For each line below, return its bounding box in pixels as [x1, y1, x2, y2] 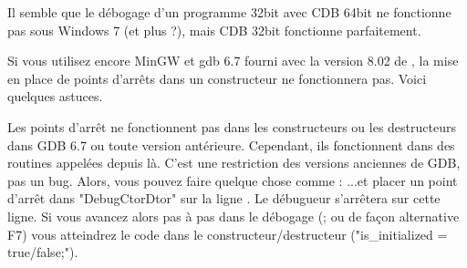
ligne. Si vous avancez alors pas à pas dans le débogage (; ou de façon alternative [7, 206, 460, 225]
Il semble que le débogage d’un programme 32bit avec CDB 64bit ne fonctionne [7, 3, 451, 21]
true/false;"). [7, 242, 78, 262]
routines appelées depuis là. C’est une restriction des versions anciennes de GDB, [7, 153, 461, 172]
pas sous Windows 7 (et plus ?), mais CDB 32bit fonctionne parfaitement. [7, 20, 421, 39]
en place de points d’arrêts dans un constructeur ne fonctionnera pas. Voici [7, 68, 427, 88]
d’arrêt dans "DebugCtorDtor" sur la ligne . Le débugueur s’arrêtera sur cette [7, 189, 441, 208]
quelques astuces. [7, 87, 103, 106]
